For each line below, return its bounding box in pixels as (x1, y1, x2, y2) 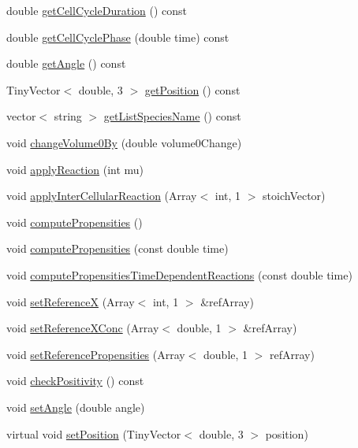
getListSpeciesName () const (103, 108, 241, 124)
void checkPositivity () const (6, 372, 144, 389)
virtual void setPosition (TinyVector (6, 425, 181, 442)
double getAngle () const (6, 55, 126, 72)
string (54, 108, 82, 124)
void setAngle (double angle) (6, 398, 145, 415)
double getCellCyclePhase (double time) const (6, 28, 229, 45)
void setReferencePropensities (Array (6, 346, 185, 362)
